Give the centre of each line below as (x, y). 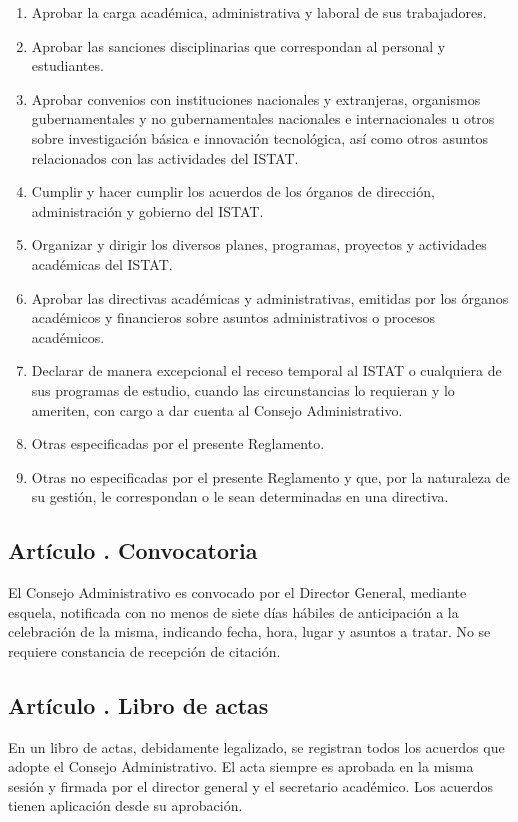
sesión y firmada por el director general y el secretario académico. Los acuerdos (250, 785)
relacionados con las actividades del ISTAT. (165, 157)
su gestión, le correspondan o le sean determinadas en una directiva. (240, 496)
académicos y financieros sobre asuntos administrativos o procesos (233, 317)
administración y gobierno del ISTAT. (147, 210)
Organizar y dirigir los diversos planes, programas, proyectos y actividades (259, 244)
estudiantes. (67, 65)
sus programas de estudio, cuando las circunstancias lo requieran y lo (243, 389)
